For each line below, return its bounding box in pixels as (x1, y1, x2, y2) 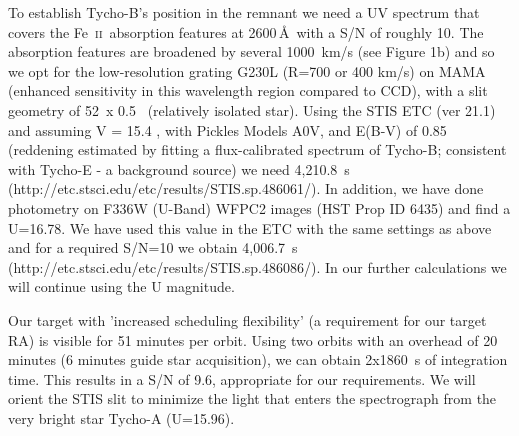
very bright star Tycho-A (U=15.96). (8, 407, 235, 428)
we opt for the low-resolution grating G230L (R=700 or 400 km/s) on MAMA (8, 60, 486, 81)
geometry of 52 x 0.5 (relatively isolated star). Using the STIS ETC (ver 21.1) (8, 99, 496, 120)
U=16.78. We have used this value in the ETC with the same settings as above (8, 217, 492, 238)
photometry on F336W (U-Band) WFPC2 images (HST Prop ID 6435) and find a (8, 197, 511, 218)
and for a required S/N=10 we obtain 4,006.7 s (8, 237, 298, 258)
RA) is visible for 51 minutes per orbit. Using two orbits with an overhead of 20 (8, 329, 498, 350)
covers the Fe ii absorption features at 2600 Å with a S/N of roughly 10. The (8, 21, 484, 42)
